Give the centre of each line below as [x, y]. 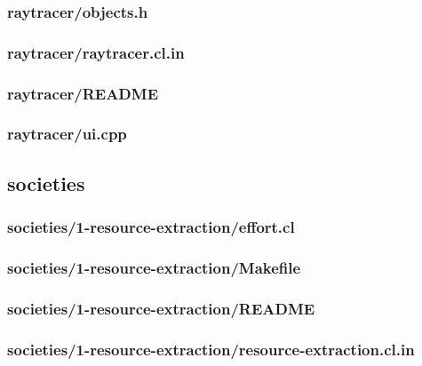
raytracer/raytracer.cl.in [96, 52]
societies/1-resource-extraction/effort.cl [151, 227]
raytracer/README [83, 93]
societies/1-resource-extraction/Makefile [154, 267]
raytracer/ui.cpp [67, 134]
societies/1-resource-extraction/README [161, 308]
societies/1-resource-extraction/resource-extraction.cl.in [211, 349]
